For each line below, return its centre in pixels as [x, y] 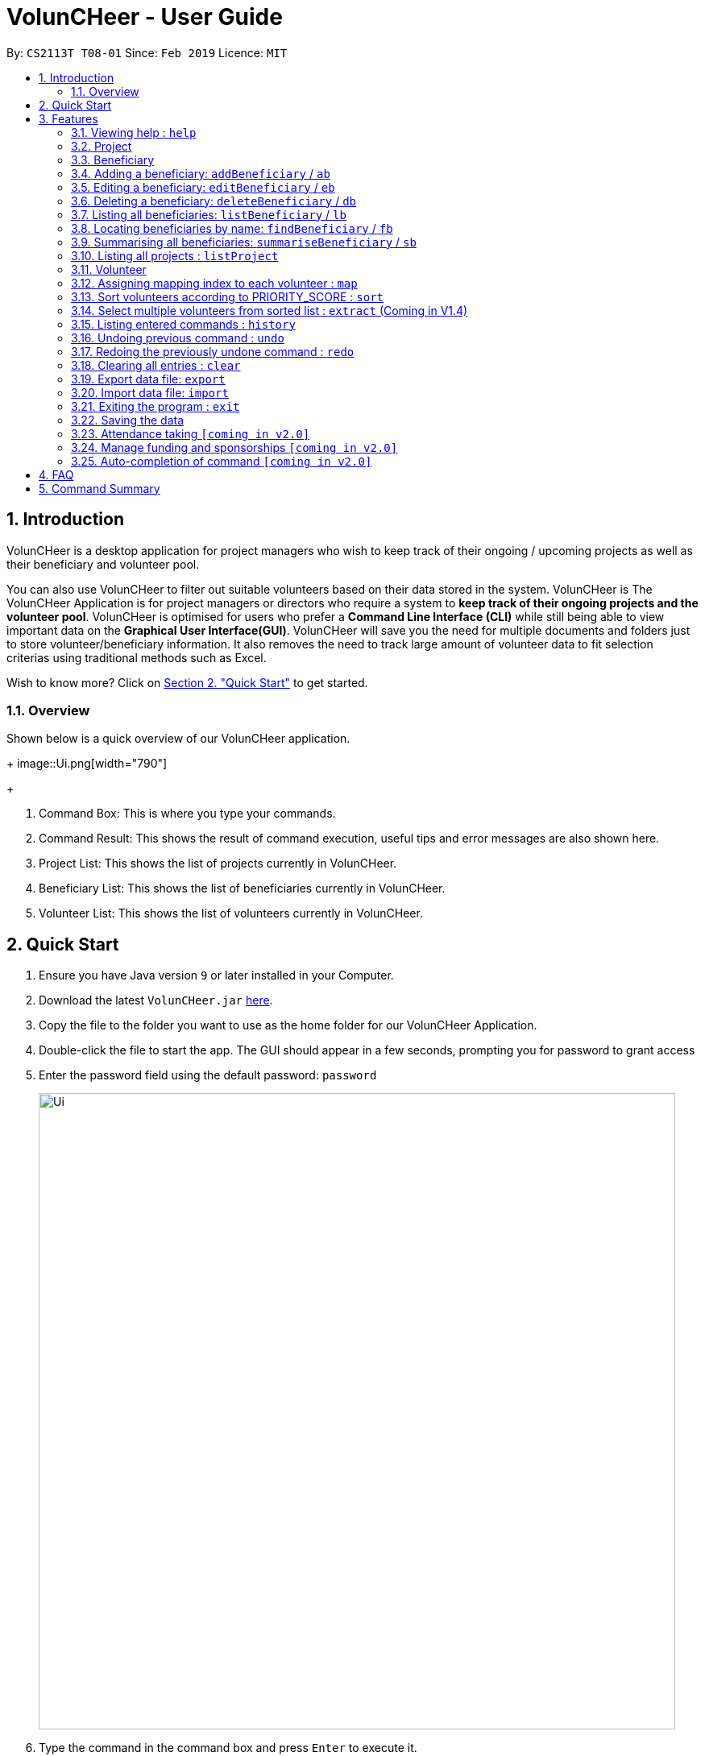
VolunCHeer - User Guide [145, 17]
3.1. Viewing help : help [134, 132]
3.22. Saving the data [128, 420]
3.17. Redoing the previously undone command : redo [213, 351]
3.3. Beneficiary [113, 159]
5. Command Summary [100, 488]
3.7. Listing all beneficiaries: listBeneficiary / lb [209, 214]
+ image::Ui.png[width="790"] [87, 764]
